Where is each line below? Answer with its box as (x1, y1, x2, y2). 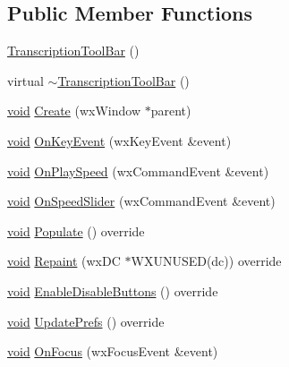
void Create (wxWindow (7, 101, 141, 120)
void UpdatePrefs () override (7, 312, 165, 330)
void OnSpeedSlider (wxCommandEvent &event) (7, 192, 276, 210)
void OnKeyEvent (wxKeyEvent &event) (7, 131, 232, 149)
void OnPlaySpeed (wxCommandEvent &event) (7, 161, 269, 180)
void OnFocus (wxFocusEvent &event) (7, 342, 218, 361)
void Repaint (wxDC (7, 252, 121, 270)
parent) (150, 101, 191, 120)
